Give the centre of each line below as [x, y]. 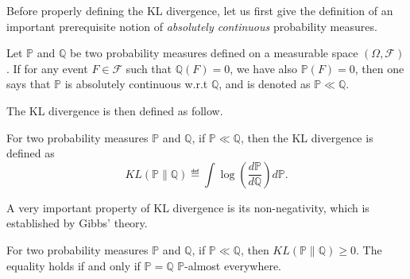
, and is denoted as [265, 84]
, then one [379, 68]
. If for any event [47, 68]
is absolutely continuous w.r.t [136, 84]
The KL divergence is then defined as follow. [115, 110]
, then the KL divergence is [307, 137]
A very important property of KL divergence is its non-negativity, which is [188, 207]
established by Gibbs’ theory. [77, 223]
